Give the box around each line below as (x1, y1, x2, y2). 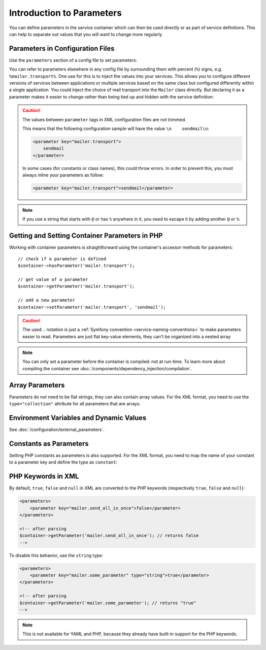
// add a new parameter (18, 297, 75, 303)
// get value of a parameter (18, 276, 88, 282)
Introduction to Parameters (9, 7, 122, 18)
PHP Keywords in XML (9, 472, 79, 481)
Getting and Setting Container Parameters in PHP (9, 231, 163, 240)
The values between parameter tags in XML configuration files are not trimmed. (22, 116, 187, 123)
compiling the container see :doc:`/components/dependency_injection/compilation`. (22, 365, 192, 371)
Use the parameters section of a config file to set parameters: (9, 57, 137, 63)
